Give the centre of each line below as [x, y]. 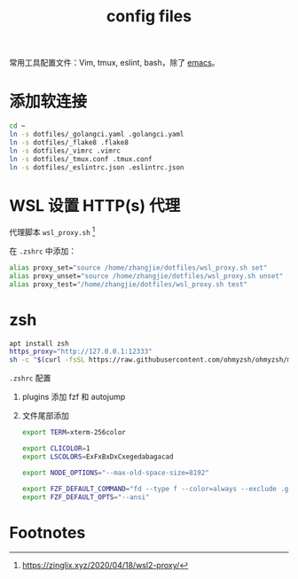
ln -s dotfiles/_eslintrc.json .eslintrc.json [97, 167]
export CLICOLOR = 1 [56, 449]
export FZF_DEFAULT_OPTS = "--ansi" [86, 497]
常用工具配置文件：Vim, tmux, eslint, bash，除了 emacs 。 [114, 63]
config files [149, 16]
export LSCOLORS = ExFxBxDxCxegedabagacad [98, 457]
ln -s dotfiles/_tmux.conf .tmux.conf [81, 159]
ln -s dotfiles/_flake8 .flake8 [69, 142]
